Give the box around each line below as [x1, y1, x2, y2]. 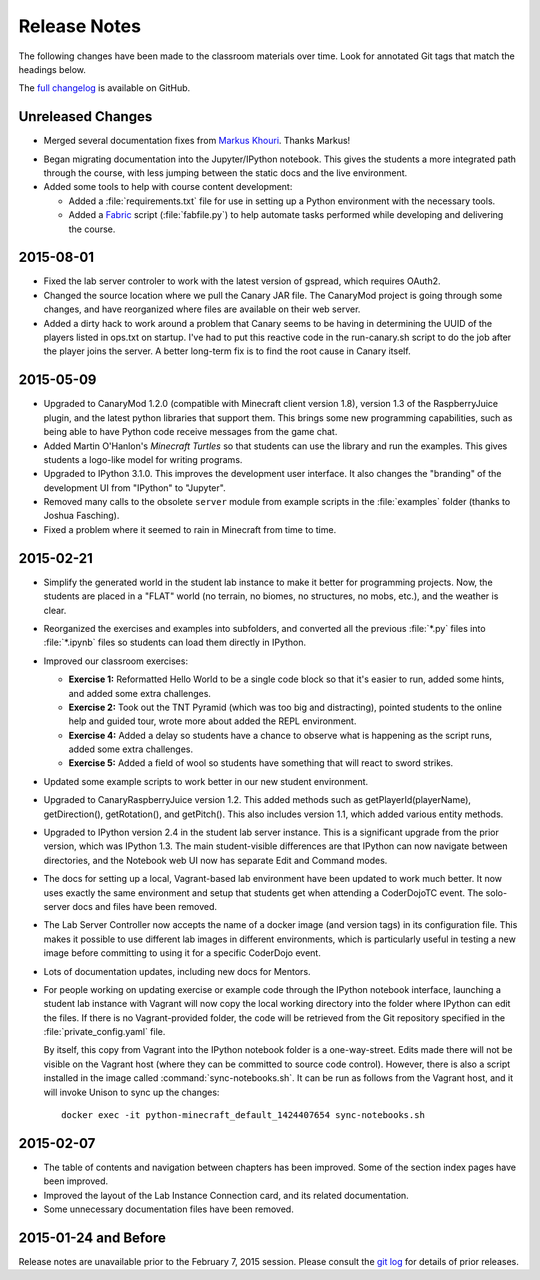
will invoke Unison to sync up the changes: [43, 1086, 220, 1098]
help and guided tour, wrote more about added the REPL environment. [68, 715, 357, 727]
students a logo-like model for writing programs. [43, 453, 243, 465]
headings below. [18, 63, 87, 75]
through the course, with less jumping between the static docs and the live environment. [43, 167, 408, 179]
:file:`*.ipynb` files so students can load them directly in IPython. [43, 636, 307, 649]
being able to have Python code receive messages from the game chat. [43, 426, 338, 438]
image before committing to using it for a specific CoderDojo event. [43, 947, 322, 959]
